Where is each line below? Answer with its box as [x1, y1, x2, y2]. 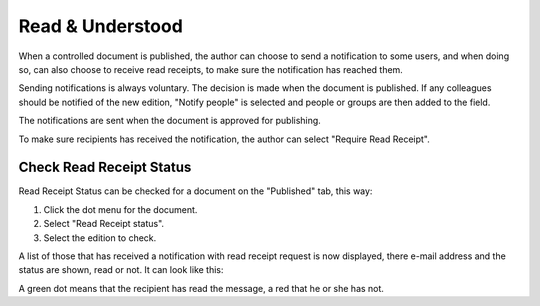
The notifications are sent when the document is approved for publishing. [18, 115, 322, 127]
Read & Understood [18, 15, 184, 37]
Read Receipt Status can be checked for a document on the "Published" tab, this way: [18, 185, 373, 197]
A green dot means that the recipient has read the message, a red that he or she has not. [18, 282, 385, 294]
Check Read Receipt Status [18, 159, 192, 176]
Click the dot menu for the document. [43, 203, 198, 215]
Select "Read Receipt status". [43, 218, 165, 230]
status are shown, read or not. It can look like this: [18, 264, 224, 276]
